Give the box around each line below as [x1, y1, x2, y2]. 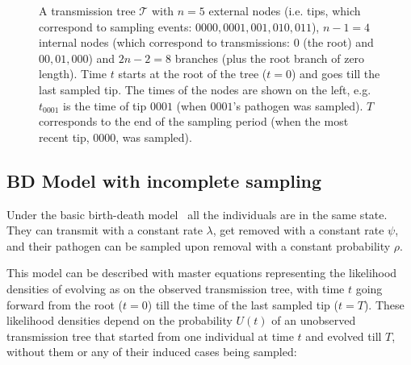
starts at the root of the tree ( [118, 65, 267, 82]
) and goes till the [291, 65, 380, 82]
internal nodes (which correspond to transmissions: [39, 34, 290, 51]
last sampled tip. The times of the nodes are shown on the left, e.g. [39, 81, 371, 97]
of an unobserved [271, 312, 356, 329]
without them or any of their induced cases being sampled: [6, 343, 297, 360]
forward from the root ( [6, 296, 124, 313]
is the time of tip [63, 97, 147, 114]
